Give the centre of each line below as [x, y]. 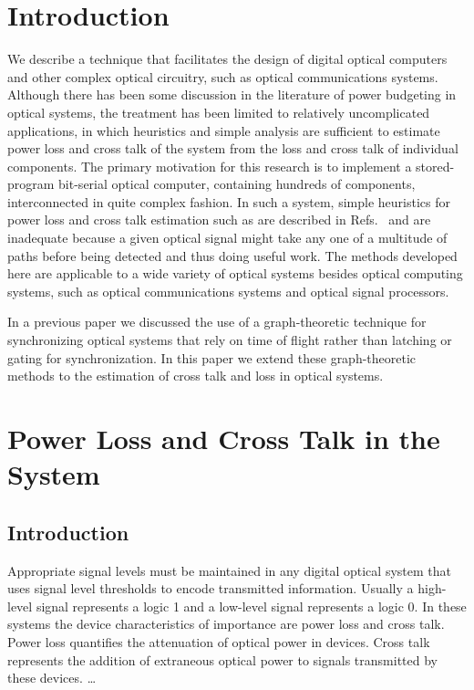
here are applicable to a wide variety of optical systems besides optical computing [235, 273]
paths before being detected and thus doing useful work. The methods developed [232, 255]
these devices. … [52, 678]
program [31, 184]
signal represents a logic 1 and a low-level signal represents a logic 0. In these [251, 606]
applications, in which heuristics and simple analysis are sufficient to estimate [224, 130]
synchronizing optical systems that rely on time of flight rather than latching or [230, 340]
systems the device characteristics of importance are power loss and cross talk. [226, 624]
